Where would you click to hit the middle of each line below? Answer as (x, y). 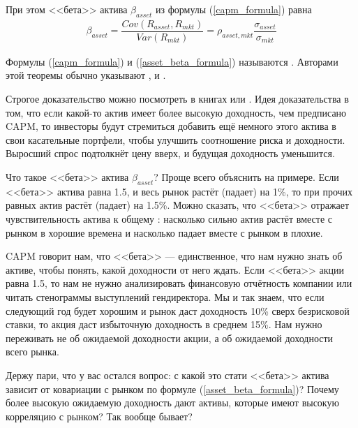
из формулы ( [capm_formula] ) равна (234, 9)
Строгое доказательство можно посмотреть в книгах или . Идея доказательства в (177, 99)
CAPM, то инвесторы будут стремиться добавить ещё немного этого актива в (171, 126)
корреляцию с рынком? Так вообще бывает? (99, 416)
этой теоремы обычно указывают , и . (86, 75)
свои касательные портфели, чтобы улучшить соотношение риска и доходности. (176, 139)
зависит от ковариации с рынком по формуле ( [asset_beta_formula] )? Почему (172, 389)
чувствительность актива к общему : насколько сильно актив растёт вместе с (169, 219)
